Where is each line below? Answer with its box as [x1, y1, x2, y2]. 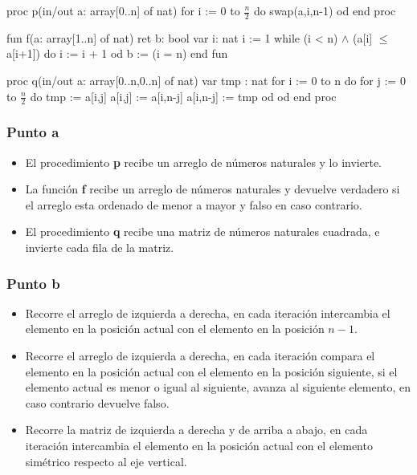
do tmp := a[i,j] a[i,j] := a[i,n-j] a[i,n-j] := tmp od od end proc [30, 87, 337, 104]
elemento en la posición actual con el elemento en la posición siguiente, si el [25, 363, 398, 380]
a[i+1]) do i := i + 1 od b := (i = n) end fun [6, 45, 228, 62]
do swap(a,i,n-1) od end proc [253, 2, 396, 18]
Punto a [6, 122, 59, 142]
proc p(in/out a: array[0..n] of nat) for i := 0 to [6, 2, 240, 18]
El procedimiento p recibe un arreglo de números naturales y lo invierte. [25, 153, 382, 170]
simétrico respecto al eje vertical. [25, 453, 187, 469]
